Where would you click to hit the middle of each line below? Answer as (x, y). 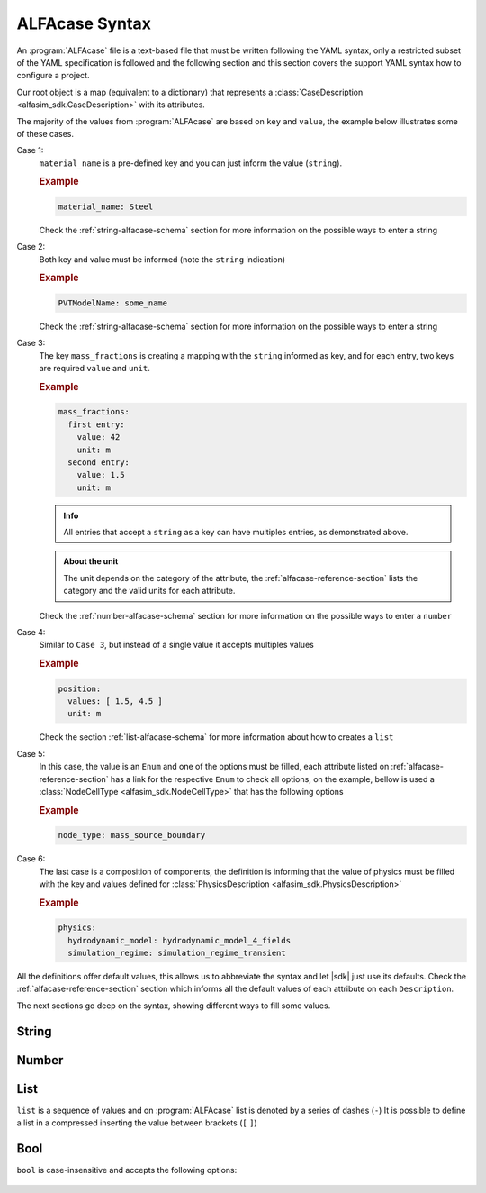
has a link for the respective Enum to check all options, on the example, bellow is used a (273, 779)
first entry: (96, 424)
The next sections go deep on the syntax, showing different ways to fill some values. (174, 1006)
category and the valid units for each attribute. (149, 591)
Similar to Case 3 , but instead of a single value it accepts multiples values (176, 645)
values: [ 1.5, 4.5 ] (116, 701)
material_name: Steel (106, 206)
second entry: (99, 462)
